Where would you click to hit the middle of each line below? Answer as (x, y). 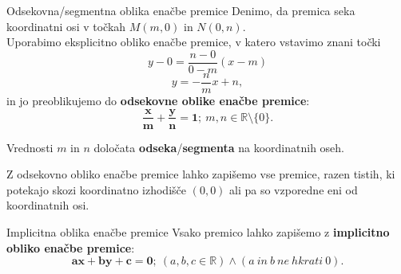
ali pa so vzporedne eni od (294, 189)
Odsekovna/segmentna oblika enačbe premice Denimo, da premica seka (181, 10)
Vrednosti (30, 147)
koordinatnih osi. (48, 205)
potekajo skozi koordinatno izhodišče (96, 189)
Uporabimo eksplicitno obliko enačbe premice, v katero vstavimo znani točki (194, 42)
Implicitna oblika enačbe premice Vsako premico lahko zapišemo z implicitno (198, 231)
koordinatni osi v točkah (66, 26)
